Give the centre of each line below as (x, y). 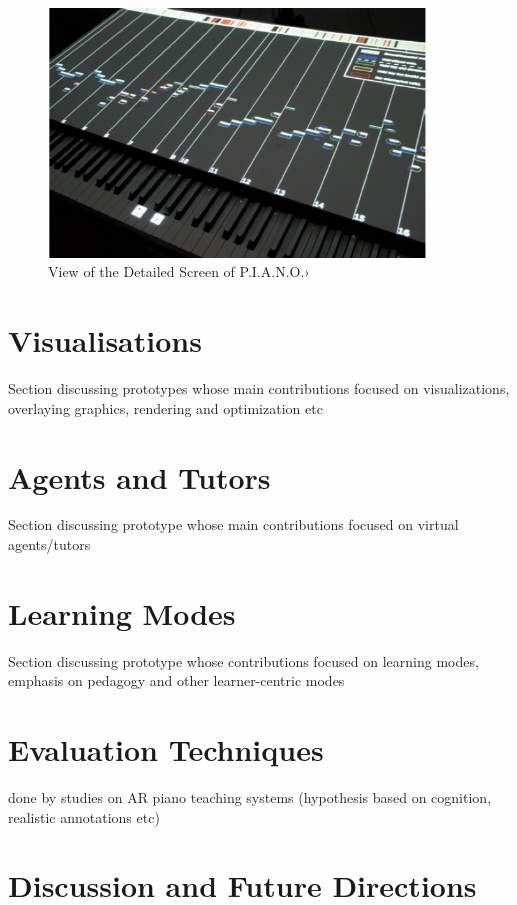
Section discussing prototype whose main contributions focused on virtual (233, 524)
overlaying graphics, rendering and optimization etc (165, 407)
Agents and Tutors (139, 476)
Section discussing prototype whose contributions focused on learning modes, (243, 660)
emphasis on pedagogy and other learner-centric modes (176, 680)
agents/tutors (49, 544)
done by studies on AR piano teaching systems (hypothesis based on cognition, (250, 797)
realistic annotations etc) (84, 816)
